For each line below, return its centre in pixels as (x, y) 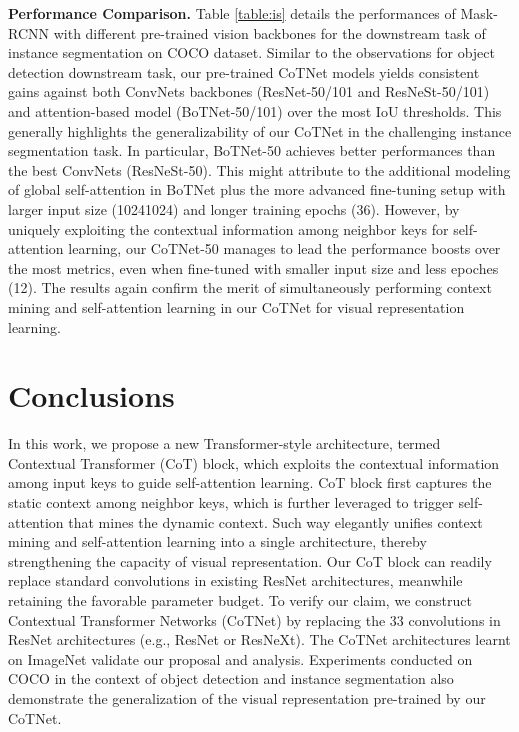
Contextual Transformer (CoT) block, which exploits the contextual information (254, 462)
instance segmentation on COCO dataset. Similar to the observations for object (251, 52)
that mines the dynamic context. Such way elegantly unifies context (275, 521)
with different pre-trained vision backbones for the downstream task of (269, 32)
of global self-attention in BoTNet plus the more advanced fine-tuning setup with (257, 189)
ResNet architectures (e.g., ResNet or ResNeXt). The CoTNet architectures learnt (259, 639)
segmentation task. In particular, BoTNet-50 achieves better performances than (252, 150)
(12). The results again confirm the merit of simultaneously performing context (250, 287)
